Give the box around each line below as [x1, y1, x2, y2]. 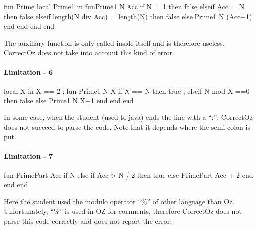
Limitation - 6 [4, 66, 53, 77]
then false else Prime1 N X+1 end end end [4, 95, 134, 106]
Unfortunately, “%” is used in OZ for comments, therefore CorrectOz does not [4, 206, 242, 216]
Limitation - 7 [4, 151, 53, 161]
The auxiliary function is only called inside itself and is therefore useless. [4, 37, 225, 48]
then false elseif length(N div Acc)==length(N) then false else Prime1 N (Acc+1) [4, 11, 252, 21]
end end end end [4, 21, 55, 31]
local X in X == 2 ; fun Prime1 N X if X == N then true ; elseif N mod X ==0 [4, 85, 250, 96]
